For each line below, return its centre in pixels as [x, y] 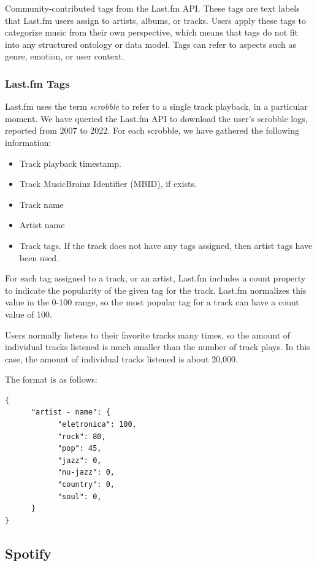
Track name [41, 204]
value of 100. [29, 314]
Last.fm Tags [37, 83]
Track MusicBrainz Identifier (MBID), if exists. [108, 184]
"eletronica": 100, [97, 425]
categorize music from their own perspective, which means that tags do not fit [151, 32]
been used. [39, 257]
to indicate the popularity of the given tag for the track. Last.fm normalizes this [156, 290]
